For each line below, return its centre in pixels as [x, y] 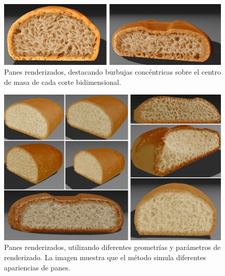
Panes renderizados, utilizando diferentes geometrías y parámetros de [112, 247]
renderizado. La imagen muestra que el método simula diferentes [105, 257]
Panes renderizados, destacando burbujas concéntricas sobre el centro [112, 72]
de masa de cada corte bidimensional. [63, 82]
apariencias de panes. [37, 267]
